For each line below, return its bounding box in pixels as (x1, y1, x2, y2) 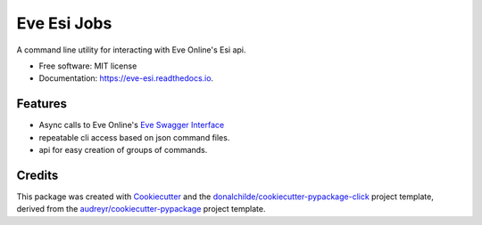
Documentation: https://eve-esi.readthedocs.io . (38, 73, 214, 84)
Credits (16, 167, 59, 182)
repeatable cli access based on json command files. (38, 132, 230, 142)
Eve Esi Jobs (16, 13, 112, 33)
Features (16, 96, 67, 111)
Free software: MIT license (38, 60, 137, 71)
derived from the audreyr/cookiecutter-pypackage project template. (16, 204, 266, 214)
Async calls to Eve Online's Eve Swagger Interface (38, 120, 225, 131)
